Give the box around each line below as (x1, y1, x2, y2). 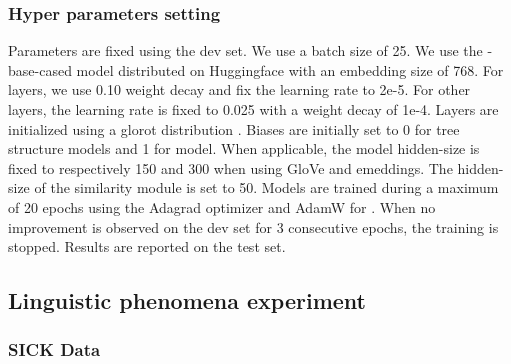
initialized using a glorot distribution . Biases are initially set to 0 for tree (8, 118, 460, 139)
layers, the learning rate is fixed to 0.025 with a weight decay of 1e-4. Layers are (8, 99, 499, 119)
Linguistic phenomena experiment (8, 285, 366, 316)
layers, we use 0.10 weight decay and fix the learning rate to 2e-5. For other (8, 79, 471, 100)
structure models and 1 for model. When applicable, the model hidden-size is (8, 138, 480, 159)
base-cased (8, 59, 72, 80)
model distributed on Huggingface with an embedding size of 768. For (76, 59, 504, 80)
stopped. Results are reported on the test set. (8, 236, 286, 257)
